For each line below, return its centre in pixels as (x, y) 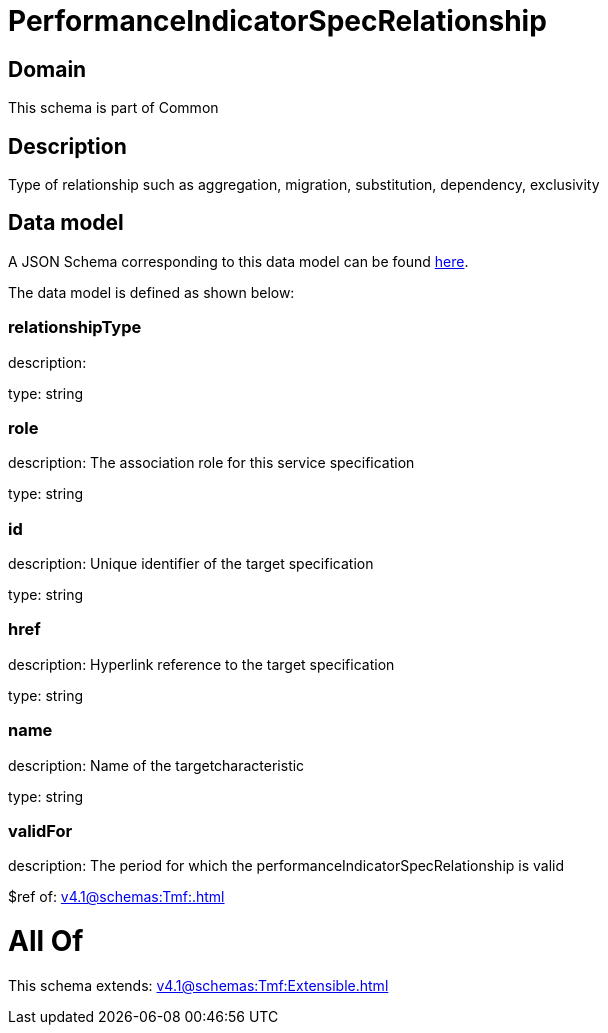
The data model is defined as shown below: (151, 292)
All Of (46, 941)
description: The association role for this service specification (211, 463)
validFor (40, 830)
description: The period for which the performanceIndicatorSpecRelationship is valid (286, 866)
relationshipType (75, 327)
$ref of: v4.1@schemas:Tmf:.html (116, 897)
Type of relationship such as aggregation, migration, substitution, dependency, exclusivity (304, 185)
